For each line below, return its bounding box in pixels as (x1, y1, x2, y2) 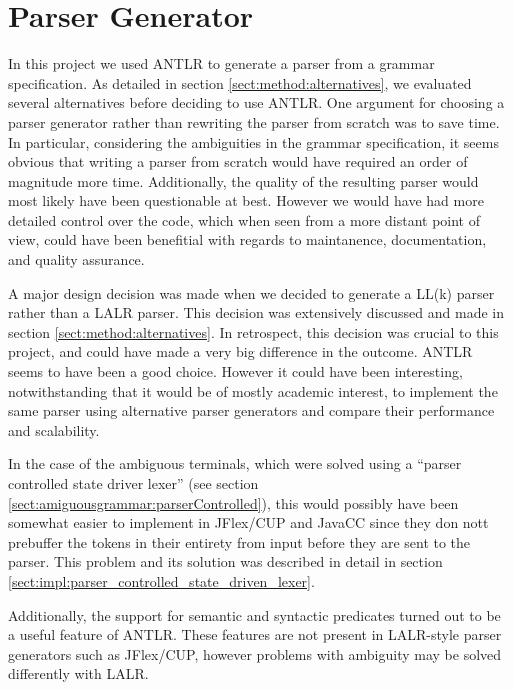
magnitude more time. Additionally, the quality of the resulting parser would (8, 170, 479, 191)
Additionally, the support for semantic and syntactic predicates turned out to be (8, 604, 501, 625)
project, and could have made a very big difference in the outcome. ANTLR (8, 341, 473, 362)
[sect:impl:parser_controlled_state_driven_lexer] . (8, 570, 315, 591)
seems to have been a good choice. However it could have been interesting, (8, 361, 463, 382)
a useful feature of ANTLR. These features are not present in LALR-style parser (8, 624, 502, 645)
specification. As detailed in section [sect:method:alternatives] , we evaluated (8, 72, 472, 93)
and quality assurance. (8, 249, 145, 270)
